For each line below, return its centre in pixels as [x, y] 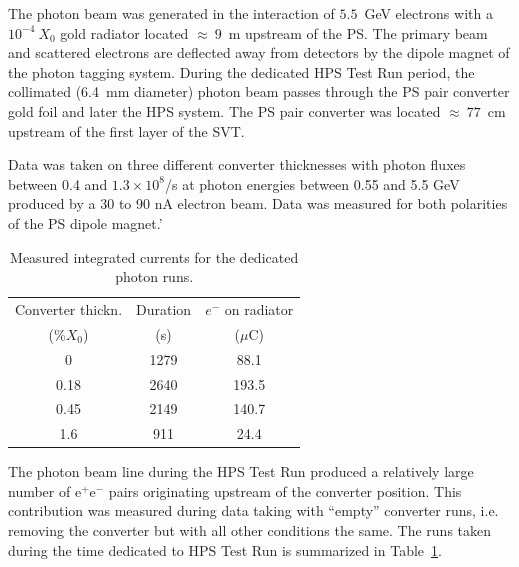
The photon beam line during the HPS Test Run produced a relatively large [241, 471]
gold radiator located [124, 32]
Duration [164, 308]
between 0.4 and [58, 183]
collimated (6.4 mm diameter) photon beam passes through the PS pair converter [259, 91]
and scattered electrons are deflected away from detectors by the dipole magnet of [259, 52]
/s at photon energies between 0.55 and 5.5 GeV [312, 183]
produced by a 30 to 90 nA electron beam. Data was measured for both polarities [258, 203]
